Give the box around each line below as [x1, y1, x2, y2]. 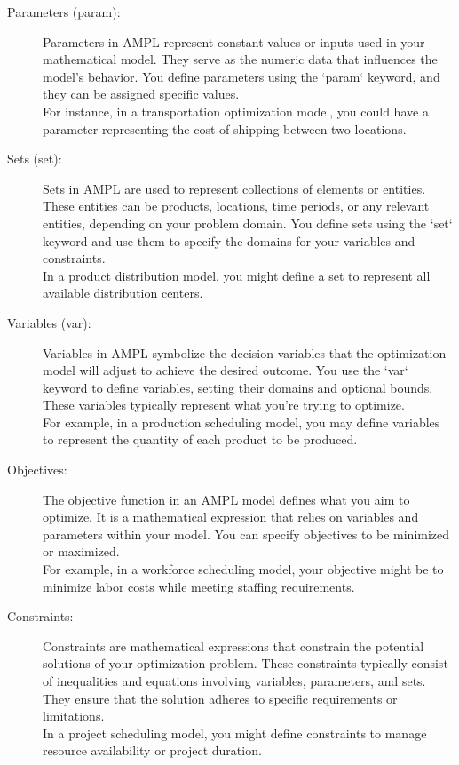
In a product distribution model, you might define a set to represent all [43, 266, 431, 284]
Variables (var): [7, 313, 91, 331]
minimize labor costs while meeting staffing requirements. [43, 577, 355, 595]
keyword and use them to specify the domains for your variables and [43, 231, 415, 250]
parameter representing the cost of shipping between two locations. [43, 119, 407, 138]
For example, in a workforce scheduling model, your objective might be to [43, 560, 444, 578]
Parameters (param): [7, 3, 121, 20]
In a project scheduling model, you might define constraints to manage [43, 723, 427, 742]
